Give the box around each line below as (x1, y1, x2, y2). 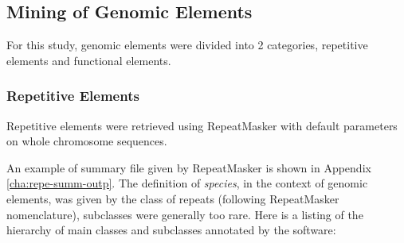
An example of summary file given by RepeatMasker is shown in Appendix (6, 159, 371, 175)
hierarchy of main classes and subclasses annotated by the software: (6, 222, 336, 238)
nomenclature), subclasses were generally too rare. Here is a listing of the (6, 206, 363, 222)
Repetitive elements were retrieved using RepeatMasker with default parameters (6, 117, 398, 133)
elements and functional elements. (6, 52, 171, 68)
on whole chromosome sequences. (6, 133, 167, 149)
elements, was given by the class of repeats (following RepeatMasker (6, 190, 339, 206)
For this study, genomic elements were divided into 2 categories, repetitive (6, 37, 368, 53)
